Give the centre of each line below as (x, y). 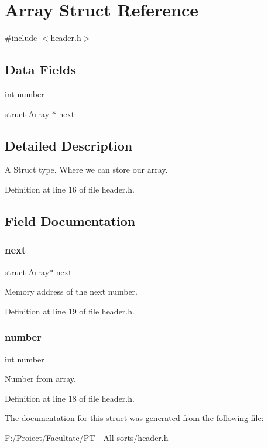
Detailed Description (69, 145)
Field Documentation (70, 220)
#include (21, 38)
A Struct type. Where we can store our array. (86, 170)
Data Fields (41, 69)
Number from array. (40, 379)
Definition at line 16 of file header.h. (70, 189)
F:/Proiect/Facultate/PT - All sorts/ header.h (87, 437)
